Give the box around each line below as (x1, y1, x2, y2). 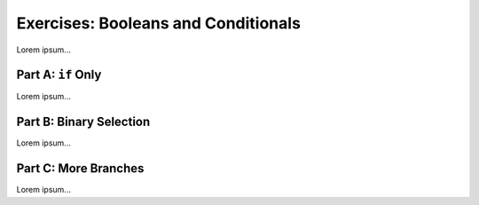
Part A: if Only (16, 67, 102, 83)
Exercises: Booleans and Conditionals (16, 13, 302, 33)
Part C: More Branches (16, 161, 145, 177)
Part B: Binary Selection (16, 114, 151, 130)
